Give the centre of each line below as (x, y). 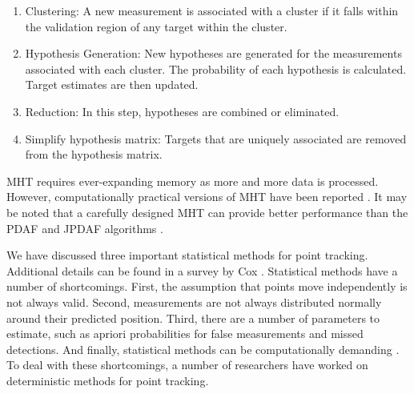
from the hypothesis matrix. (94, 154)
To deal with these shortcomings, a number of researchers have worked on (187, 365)
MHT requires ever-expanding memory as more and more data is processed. (193, 181)
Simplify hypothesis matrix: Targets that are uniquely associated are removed (216, 138)
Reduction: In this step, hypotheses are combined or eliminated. (182, 111)
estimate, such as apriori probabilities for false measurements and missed (185, 334)
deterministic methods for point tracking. (108, 380)
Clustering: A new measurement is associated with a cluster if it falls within (212, 10)
